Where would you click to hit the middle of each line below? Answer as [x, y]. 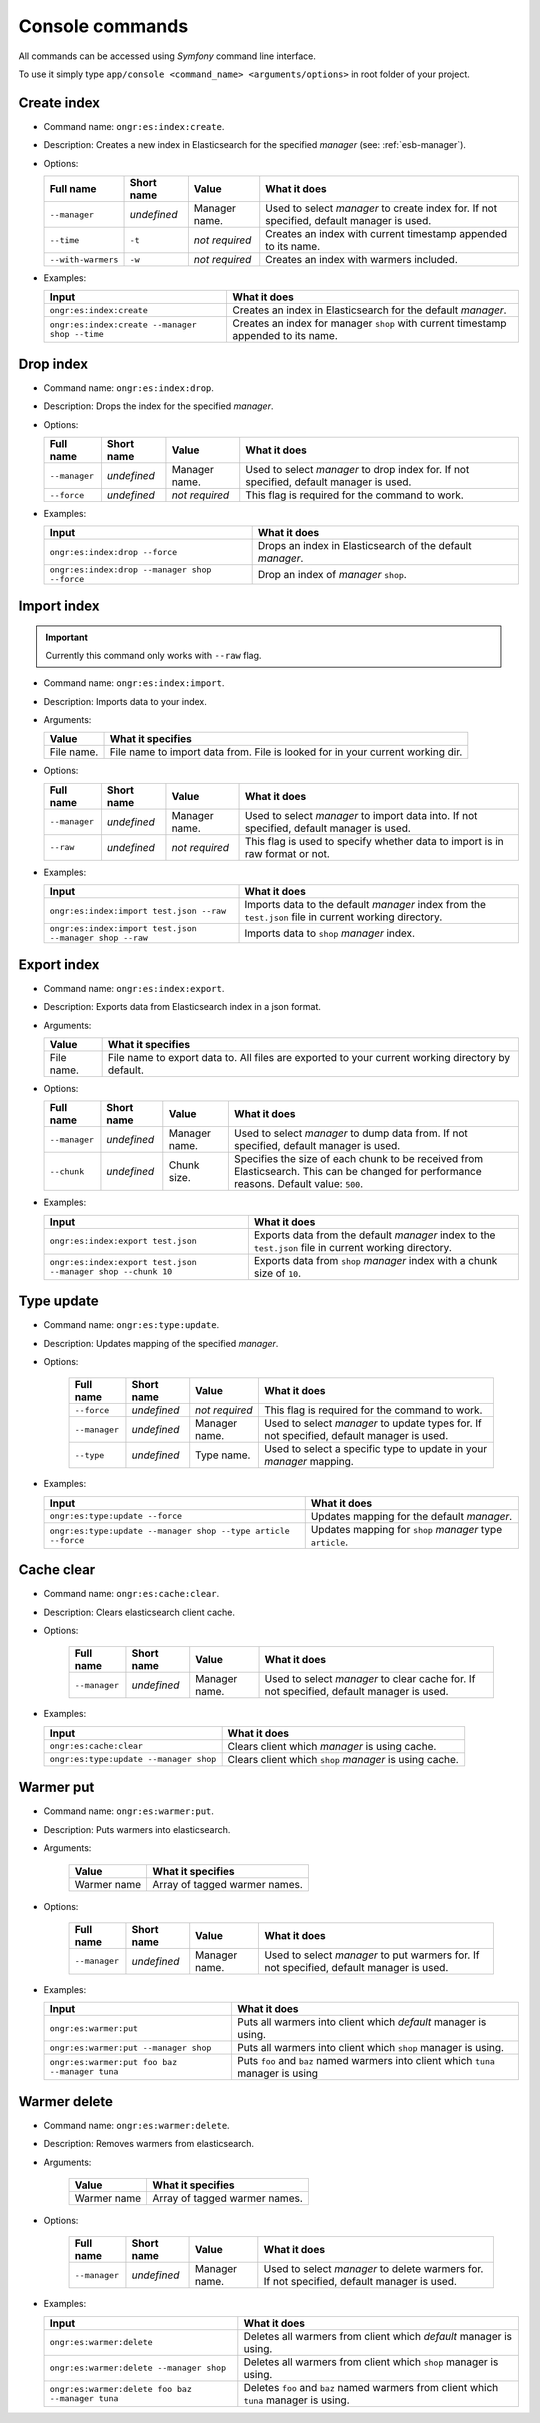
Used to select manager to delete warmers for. [373, 2269]
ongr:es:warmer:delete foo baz [120, 2388]
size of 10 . [277, 1273]
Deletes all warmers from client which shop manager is [371, 2362]
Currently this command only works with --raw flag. [153, 655]
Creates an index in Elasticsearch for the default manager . [369, 310]
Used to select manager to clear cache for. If [370, 1679]
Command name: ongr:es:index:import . [134, 683]
